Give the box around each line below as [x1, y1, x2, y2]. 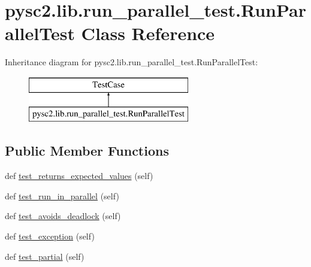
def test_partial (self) [5, 250, 84, 262]
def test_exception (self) [5, 230, 95, 242]
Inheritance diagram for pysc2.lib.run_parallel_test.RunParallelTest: [5, 56, 258, 68]
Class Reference [81, 21, 215, 45]
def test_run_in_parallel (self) [5, 189, 119, 202]
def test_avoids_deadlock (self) [5, 210, 121, 222]
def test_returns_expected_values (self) [5, 169, 153, 182]
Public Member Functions [5, 141, 169, 160]
